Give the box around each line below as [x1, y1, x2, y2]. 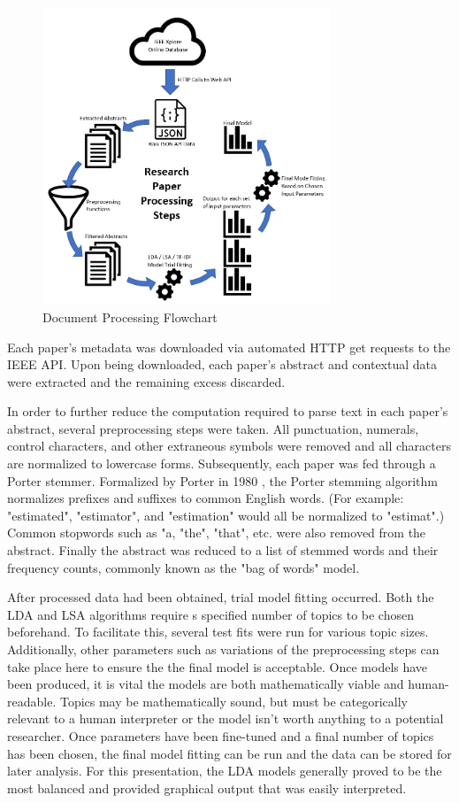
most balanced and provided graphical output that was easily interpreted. [7, 778, 407, 797]
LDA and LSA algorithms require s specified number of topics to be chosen [7, 605, 414, 623]
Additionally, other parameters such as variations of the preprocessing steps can [7, 640, 440, 659]
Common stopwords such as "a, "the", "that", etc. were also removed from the [7, 523, 426, 542]
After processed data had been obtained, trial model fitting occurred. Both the [7, 588, 434, 606]
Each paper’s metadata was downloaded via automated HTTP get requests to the [7, 337, 451, 356]
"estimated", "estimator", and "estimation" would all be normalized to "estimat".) [7, 506, 445, 524]
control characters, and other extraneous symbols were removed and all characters [7, 436, 451, 455]
